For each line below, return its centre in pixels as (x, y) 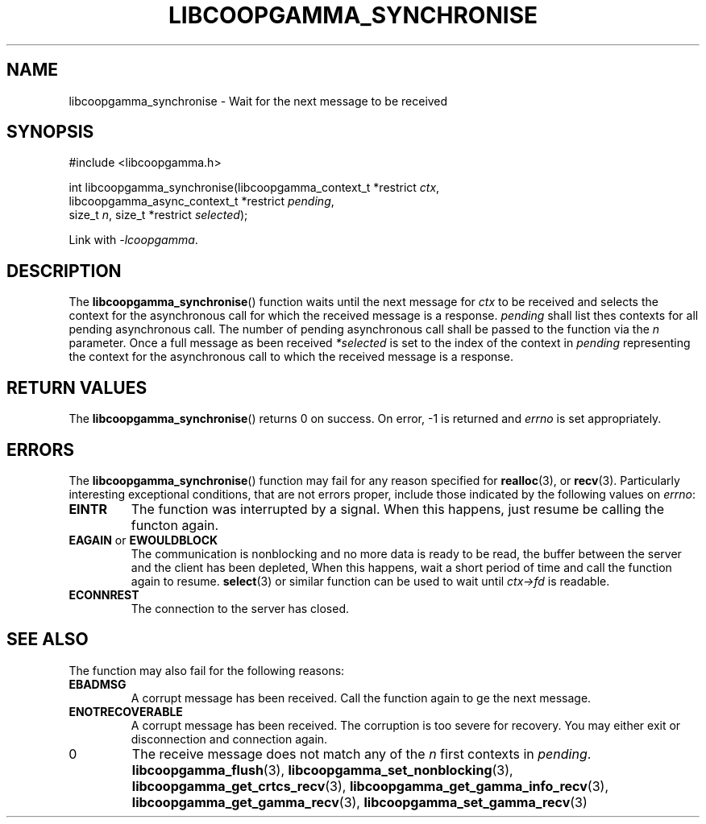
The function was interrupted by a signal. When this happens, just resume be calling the (398, 509)
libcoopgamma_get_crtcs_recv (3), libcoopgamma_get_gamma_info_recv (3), (370, 786)
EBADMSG (98, 684)
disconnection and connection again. (229, 739)
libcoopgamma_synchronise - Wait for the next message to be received (258, 101)
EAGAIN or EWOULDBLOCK (143, 540)
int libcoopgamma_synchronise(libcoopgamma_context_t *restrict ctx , (254, 188)
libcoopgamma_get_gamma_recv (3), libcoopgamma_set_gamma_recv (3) (359, 802)
